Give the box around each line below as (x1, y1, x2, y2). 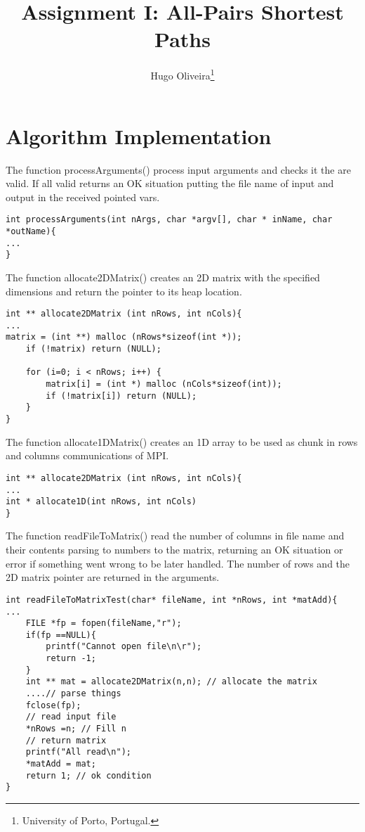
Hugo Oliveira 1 (150, 66, 215, 82)
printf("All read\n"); (25, 747, 131, 757)
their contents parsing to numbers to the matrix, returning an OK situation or (6, 542, 343, 557)
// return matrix (25, 735, 107, 745)
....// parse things (25, 689, 121, 699)
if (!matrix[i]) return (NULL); (46, 390, 197, 401)
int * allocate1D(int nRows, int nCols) (6, 497, 197, 507)
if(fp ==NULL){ (25, 629, 96, 640)
